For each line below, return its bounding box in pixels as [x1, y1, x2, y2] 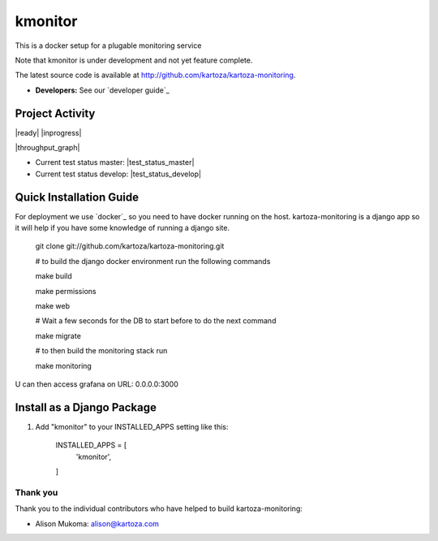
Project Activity [15, 106, 96, 120]
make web [35, 301, 71, 311]
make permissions [35, 286, 97, 296]
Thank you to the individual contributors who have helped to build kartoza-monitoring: [15, 504, 303, 513]
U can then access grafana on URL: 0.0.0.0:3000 [15, 379, 178, 389]
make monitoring [35, 361, 92, 370]
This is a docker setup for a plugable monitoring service [15, 41, 202, 50]
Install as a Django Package [15, 400, 157, 414]
